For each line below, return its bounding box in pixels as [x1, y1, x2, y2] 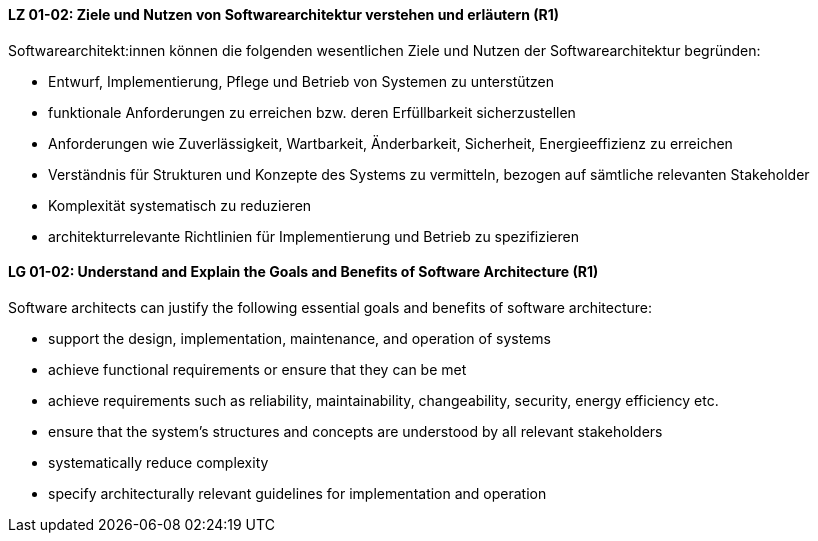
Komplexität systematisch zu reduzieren [48, 196, 312, 214]
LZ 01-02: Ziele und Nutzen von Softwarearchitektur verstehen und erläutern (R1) [8, 6, 560, 23]
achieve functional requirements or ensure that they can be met [48, 360, 467, 378]
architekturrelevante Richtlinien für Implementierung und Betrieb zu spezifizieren [48, 227, 579, 245]
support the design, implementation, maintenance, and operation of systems [48, 329, 551, 347]
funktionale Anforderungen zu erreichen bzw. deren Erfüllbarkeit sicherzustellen [48, 103, 576, 121]
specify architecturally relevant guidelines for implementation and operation [48, 484, 547, 502]
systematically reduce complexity [48, 453, 269, 471]
